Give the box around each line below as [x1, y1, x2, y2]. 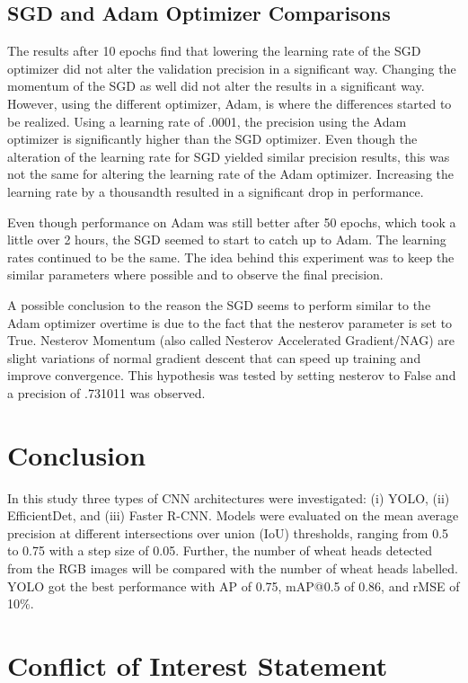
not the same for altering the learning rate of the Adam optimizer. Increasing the [7, 164, 454, 183]
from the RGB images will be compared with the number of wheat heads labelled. [7, 558, 459, 577]
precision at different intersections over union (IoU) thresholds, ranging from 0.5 [7, 523, 449, 542]
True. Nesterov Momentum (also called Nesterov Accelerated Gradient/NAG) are [7, 331, 455, 350]
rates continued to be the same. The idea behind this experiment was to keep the [7, 247, 455, 266]
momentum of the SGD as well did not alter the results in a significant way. [7, 76, 425, 95]
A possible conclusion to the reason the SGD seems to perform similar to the [7, 295, 431, 314]
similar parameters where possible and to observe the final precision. [7, 265, 384, 284]
